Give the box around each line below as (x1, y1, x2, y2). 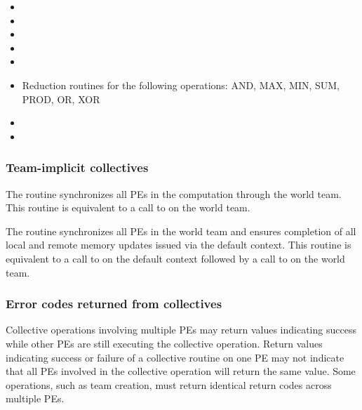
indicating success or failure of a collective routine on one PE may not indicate (6, 350, 344, 364)
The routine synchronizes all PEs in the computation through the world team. (6, 186, 342, 201)
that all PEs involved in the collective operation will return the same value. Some (6, 364, 356, 378)
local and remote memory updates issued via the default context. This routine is (6, 237, 351, 252)
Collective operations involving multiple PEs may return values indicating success (6, 322, 356, 337)
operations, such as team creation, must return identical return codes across (6, 377, 332, 392)
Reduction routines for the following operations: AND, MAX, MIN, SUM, (22, 77, 340, 92)
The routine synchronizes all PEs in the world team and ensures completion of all (6, 223, 356, 238)
